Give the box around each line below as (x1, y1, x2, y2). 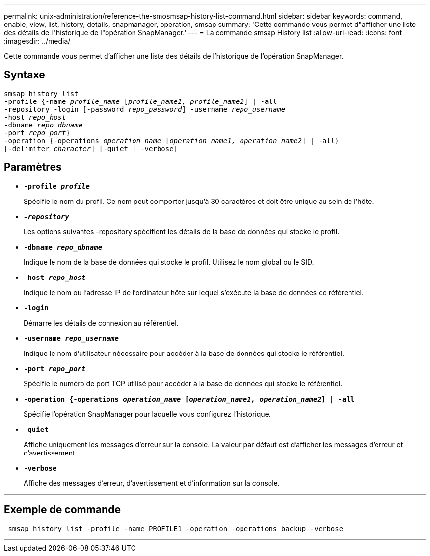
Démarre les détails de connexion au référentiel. (24, 318, 179, 327)
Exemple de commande (4, 504, 121, 516)
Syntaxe (4, 69, 45, 81)
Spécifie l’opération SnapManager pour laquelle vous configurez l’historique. (24, 409, 271, 418)
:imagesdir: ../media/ (4, 37, 71, 45)
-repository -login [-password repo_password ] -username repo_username (4, 105, 286, 113)
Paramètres (4, 161, 62, 174)
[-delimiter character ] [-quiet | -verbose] (4, 144, 178, 152)
